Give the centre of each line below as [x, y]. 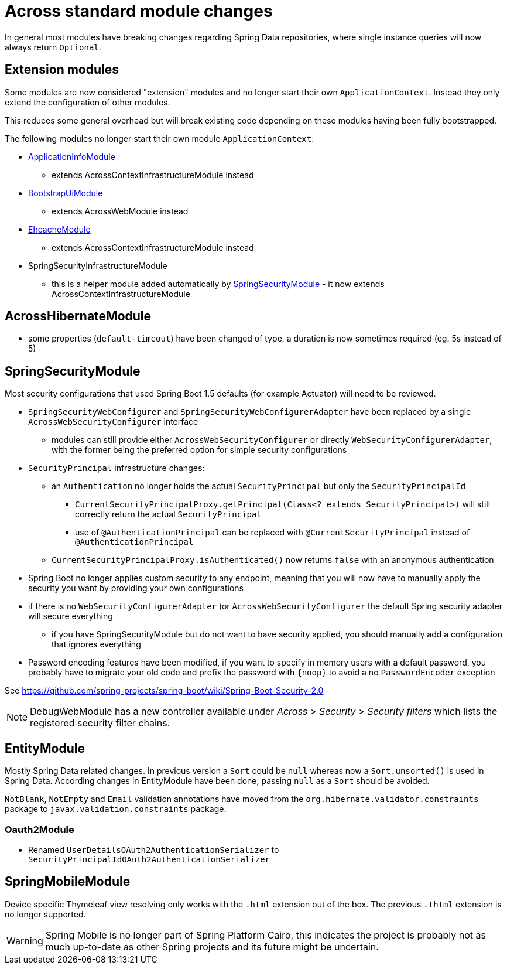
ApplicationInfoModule [72, 156]
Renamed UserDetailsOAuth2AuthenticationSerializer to [154, 849]
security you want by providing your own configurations [136, 588]
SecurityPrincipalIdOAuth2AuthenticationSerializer [149, 859]
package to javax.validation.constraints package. [116, 809]
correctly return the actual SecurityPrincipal [168, 514]
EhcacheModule [59, 229]
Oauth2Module [40, 829]
